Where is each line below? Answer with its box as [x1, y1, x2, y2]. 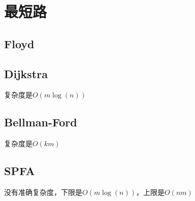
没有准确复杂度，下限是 [4, 186, 82, 197]
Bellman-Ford [4, 114, 77, 130]
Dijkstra [4, 65, 48, 81]
